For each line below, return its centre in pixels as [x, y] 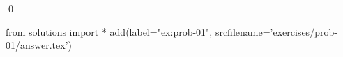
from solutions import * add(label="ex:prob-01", [109, 31]
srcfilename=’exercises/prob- [276, 31]
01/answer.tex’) [39, 45]
